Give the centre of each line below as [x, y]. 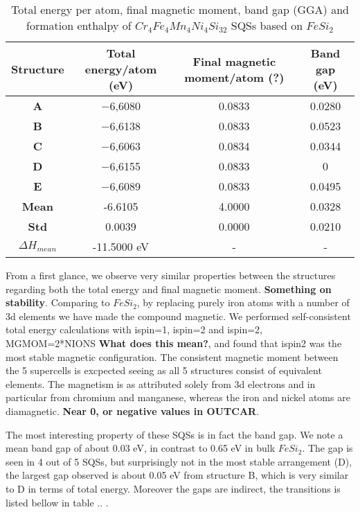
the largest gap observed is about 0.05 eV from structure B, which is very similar [177, 475]
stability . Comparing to [58, 302]
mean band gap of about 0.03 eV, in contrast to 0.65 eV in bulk [141, 448]
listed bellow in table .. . [57, 502]
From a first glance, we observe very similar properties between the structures [171, 275]
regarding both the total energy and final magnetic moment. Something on [169, 289]
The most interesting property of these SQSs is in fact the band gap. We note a [174, 434]
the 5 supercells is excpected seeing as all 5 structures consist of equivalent [164, 370]
